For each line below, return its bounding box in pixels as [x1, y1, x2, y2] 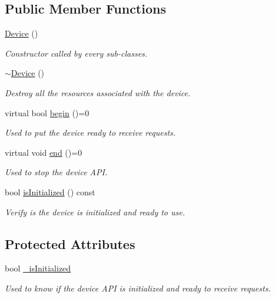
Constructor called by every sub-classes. [5, 47, 148, 59]
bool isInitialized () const [5, 185, 95, 198]
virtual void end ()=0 [5, 146, 82, 158]
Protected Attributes [5, 234, 135, 253]
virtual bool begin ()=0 [5, 106, 90, 119]
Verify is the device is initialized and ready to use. [5, 205, 185, 218]
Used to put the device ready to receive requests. [5, 126, 176, 139]
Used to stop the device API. [5, 166, 108, 178]
